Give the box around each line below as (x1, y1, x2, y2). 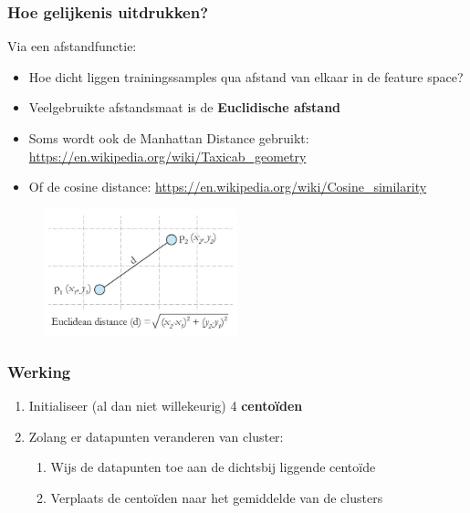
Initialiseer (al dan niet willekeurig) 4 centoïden (28, 396, 303, 415)
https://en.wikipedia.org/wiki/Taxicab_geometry (28, 146, 307, 165)
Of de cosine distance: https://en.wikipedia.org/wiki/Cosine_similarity (28, 177, 427, 196)
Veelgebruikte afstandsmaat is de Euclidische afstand (28, 98, 341, 117)
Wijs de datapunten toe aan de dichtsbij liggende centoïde (50, 457, 376, 476)
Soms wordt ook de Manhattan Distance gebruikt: (28, 129, 309, 147)
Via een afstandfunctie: (7, 37, 137, 56)
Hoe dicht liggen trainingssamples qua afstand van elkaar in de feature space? (28, 67, 464, 86)
